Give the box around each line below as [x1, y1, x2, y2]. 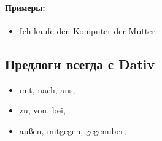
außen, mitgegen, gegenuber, [19, 124, 126, 137]
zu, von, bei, [19, 104, 66, 116]
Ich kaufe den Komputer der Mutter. [19, 24, 158, 37]
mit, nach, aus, [19, 83, 75, 96]
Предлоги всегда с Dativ [5, 54, 155, 73]
